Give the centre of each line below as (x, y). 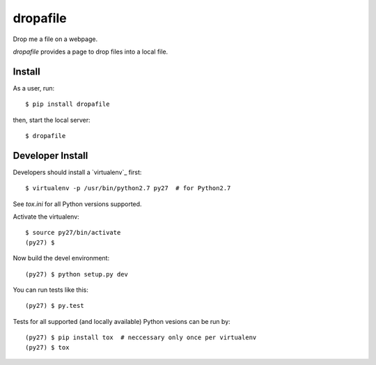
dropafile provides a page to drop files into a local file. (91, 52)
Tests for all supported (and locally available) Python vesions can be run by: (122, 321)
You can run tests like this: (50, 290)
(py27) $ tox (47, 347)
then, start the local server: (52, 120)
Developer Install (50, 156)
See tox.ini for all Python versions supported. (77, 204)
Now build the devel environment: (61, 258)
